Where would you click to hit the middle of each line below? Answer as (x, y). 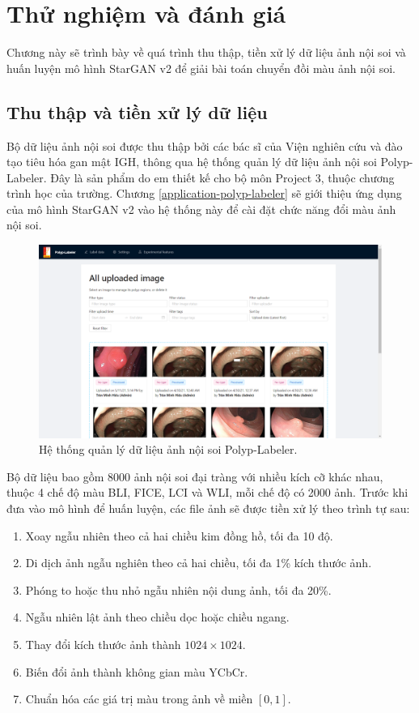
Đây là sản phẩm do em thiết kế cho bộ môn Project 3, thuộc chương (222, 177)
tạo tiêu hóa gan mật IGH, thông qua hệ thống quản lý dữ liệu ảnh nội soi (192, 162)
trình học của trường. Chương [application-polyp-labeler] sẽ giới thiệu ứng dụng (204, 193)
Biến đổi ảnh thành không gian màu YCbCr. (137, 671)
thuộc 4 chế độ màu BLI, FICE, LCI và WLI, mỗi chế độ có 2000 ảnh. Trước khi (207, 492)
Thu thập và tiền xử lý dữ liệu (137, 111)
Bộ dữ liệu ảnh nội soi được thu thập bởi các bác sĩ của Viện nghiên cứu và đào (205, 145)
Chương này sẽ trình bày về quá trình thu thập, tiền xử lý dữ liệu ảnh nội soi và (206, 52)
